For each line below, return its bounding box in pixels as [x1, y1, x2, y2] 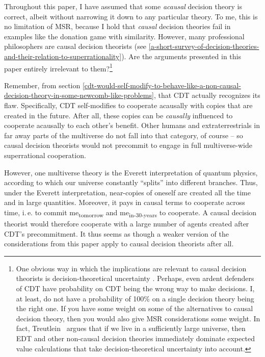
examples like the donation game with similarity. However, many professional [4, 31, 245, 41]
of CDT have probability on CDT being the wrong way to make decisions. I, [16, 283, 255, 294]
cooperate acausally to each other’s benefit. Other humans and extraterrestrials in [4, 120, 260, 131]
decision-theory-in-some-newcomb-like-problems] [4, 90, 154, 100]
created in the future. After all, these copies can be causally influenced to [4, 110, 233, 120]
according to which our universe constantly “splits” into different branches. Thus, [4, 177, 258, 188]
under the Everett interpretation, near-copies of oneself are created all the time [4, 187, 251, 197]
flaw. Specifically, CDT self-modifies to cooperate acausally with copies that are [4, 100, 253, 110]
